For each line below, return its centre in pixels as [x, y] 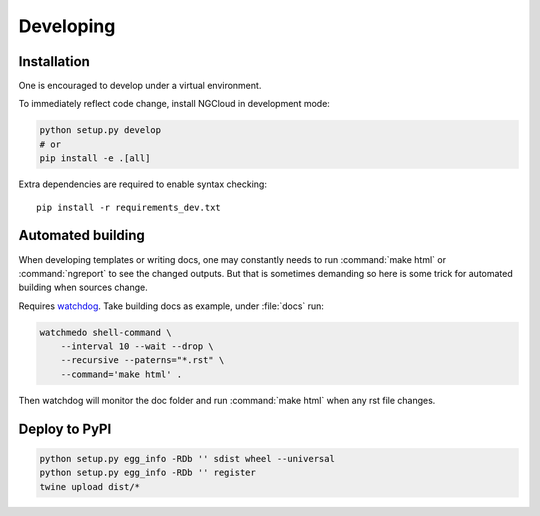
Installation [54, 61]
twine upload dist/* [89, 486]
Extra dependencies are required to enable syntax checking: [142, 184]
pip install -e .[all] [95, 158]
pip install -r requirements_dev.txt [129, 207]
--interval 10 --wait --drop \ [137, 346]
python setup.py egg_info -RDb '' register [148, 473]
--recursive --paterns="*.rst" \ [142, 360]
